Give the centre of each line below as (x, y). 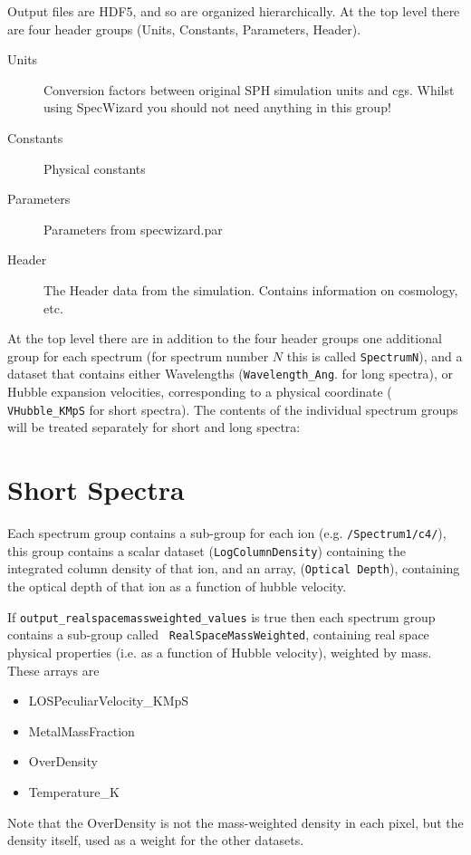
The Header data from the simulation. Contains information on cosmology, (251, 289)
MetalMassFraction (82, 730)
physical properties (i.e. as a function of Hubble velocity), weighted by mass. (220, 652)
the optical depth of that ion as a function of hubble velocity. (177, 586)
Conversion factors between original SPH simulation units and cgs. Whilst (249, 89)
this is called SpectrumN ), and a (375, 355)
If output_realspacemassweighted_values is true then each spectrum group (221, 616)
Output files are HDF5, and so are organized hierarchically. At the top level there (234, 11)
